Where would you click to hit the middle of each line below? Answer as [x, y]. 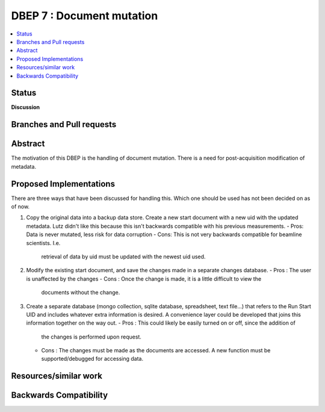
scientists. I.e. [43, 243]
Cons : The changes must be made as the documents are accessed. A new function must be [156, 351]
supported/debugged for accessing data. [92, 359]
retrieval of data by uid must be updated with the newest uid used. [123, 257]
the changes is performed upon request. [91, 337]
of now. [20, 207]
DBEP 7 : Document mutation [85, 16]
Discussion [26, 107]
